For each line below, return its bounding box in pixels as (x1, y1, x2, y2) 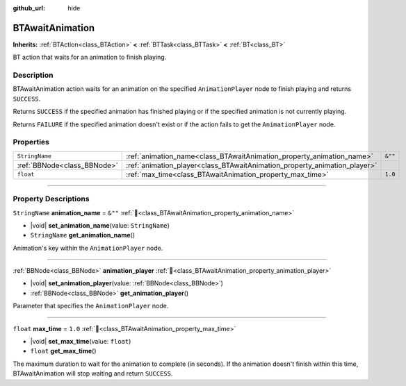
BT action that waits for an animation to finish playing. (13, 53, 167, 62)
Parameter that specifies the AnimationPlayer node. (13, 302, 169, 310)
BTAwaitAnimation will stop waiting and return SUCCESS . (13, 369, 173, 378)
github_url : (13, 4, 45, 12)
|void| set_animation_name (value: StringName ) (30, 221, 170, 229)
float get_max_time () (30, 347, 97, 355)
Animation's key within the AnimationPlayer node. (13, 244, 163, 252)
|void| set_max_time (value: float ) (30, 337, 131, 346)
